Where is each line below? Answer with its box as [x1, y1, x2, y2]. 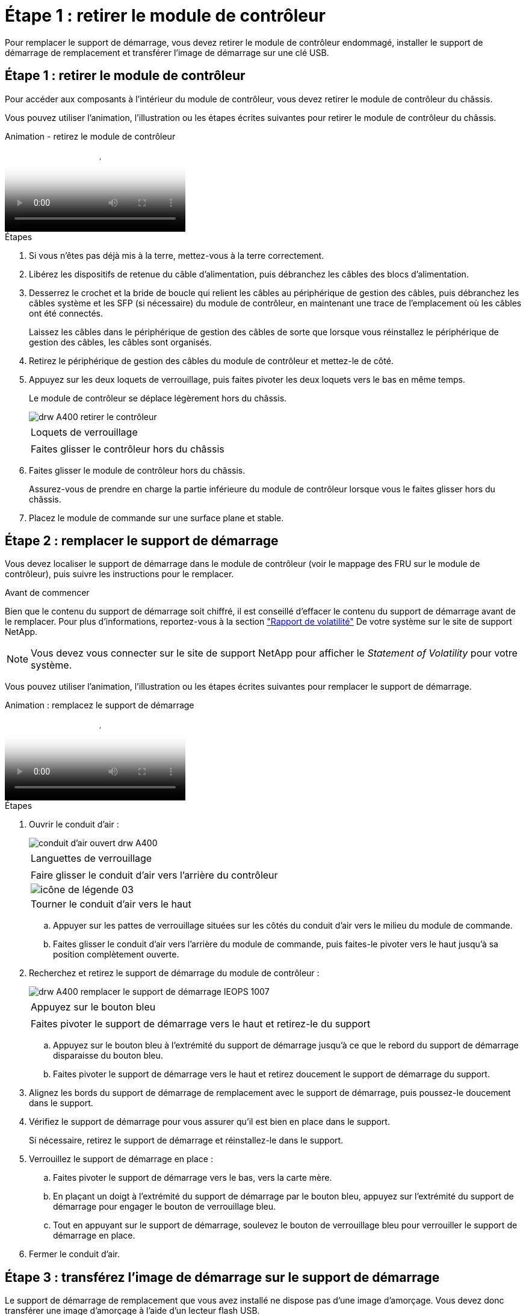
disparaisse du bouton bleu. [53, 1050, 163, 1061]
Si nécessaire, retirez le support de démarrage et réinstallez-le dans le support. [29, 1135, 344, 1146]
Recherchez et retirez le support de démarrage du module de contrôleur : [29, 968, 320, 979]
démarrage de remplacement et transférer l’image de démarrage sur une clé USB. [5, 47, 329, 58]
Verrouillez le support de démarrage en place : [29, 1154, 213, 1165]
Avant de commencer [5, 587, 90, 598]
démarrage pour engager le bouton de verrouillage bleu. [53, 1201, 276, 1212]
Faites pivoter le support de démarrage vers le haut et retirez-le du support [31, 1018, 371, 1030]
